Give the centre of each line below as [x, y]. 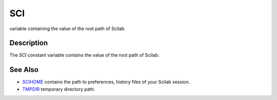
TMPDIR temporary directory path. [59, 89]
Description [29, 43]
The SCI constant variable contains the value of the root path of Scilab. [84, 55]
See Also [24, 70]
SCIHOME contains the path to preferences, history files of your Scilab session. [106, 82]
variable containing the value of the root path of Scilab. [67, 29]
